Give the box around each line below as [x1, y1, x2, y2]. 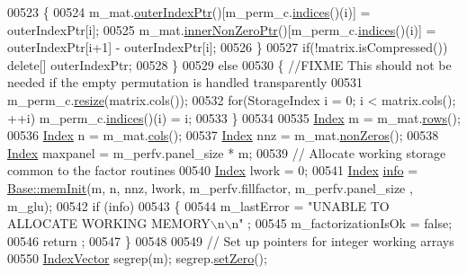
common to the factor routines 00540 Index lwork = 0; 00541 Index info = [7, 161, 418, 180]
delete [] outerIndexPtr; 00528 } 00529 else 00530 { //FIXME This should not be [7, 55, 452, 74]
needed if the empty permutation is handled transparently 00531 [7, 73, 364, 92]
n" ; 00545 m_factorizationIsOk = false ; [231, 214, 453, 233]
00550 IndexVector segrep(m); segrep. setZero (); [7, 249, 267, 268]
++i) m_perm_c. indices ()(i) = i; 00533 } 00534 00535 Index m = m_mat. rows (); [7, 108, 461, 127]
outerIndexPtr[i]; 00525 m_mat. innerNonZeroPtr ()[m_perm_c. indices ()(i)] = [7, 20, 436, 39]
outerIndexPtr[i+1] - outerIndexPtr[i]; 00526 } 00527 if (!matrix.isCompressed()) [7, 38, 448, 57]
